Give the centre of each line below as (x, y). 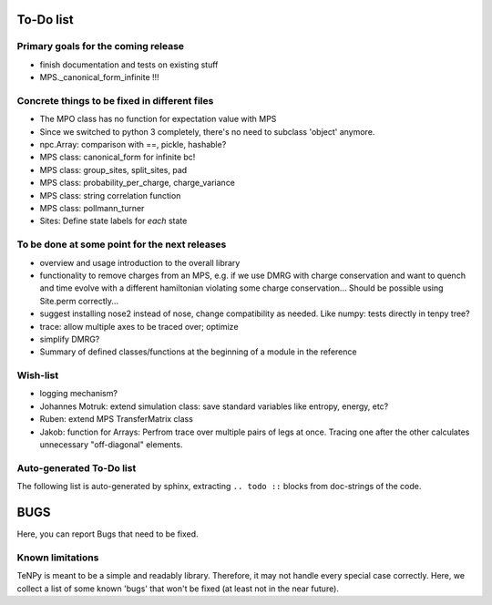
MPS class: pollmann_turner (92, 209)
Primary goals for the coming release (101, 46)
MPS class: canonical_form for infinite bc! (118, 157)
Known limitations (58, 558)
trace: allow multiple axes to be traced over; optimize (139, 326)
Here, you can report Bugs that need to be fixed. (108, 534)
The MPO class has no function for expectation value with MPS (158, 119)
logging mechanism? (79, 394)
